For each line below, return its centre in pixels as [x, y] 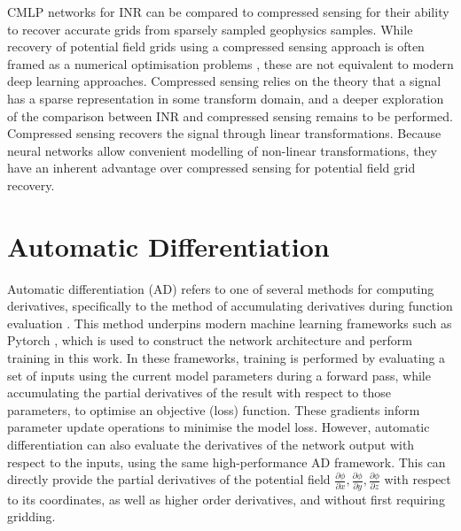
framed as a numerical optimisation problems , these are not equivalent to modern [230, 63]
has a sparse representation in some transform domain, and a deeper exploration [226, 98]
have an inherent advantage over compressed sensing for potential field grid [211, 168]
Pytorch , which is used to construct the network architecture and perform [210, 340]
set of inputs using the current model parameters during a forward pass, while [219, 375]
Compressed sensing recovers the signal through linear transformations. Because [224, 133]
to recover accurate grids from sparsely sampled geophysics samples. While [210, 29]
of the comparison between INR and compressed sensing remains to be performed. [230, 115]
